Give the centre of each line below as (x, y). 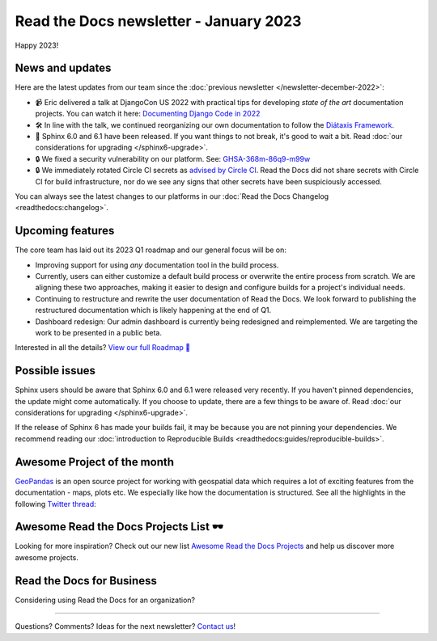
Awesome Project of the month (94, 462)
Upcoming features (65, 231)
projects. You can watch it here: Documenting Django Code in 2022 (148, 114)
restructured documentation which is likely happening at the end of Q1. (153, 310)
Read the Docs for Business (86, 581)
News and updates (63, 68)
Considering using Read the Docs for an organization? (105, 600)
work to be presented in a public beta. (98, 333)
